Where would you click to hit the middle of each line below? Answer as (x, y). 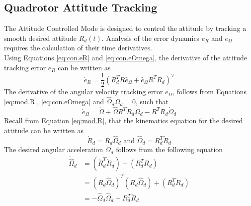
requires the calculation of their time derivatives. (78, 48)
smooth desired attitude (41, 38)
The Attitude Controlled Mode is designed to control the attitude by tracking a (125, 28)
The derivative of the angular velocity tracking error (84, 92)
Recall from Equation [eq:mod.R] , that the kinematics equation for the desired (124, 120)
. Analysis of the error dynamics (151, 38)
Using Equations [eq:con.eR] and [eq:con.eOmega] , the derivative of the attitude (126, 57)
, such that (152, 102)
